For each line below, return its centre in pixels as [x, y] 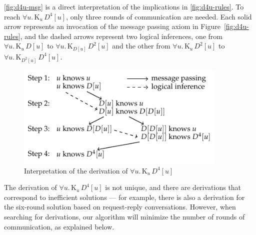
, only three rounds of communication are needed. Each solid [159, 16]
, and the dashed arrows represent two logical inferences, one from [121, 36]
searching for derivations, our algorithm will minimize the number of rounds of [124, 216]
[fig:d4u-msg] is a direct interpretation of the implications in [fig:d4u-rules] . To [124, 6]
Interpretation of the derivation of [76, 170]
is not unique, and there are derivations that [173, 187]
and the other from [141, 46]
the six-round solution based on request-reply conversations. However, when [120, 207]
